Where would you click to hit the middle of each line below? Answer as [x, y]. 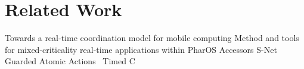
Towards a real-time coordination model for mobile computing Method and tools [152, 38]
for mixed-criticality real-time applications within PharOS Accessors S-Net [141, 49]
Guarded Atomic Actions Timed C [70, 61]
